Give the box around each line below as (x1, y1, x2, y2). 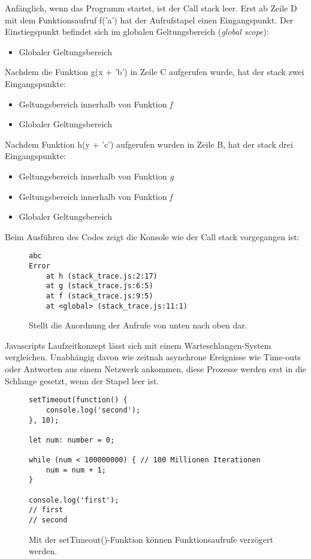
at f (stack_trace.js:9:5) (46, 291, 153, 300)
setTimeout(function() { (29, 396, 128, 405)
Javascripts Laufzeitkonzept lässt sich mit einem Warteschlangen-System (5, 339, 271, 351)
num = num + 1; (46, 465, 106, 474)
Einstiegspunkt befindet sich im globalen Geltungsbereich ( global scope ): (5, 25, 269, 38)
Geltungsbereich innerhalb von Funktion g (19, 169, 174, 182)
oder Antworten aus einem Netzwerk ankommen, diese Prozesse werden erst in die (5, 363, 306, 375)
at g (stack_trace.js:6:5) (46, 282, 153, 291)
